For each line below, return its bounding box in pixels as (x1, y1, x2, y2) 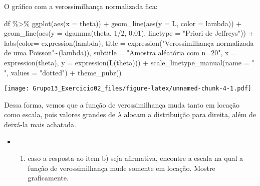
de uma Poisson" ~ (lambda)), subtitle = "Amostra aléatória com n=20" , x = (4, 47, 236, 58)
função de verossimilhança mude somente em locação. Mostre (28, 162, 215, 173)
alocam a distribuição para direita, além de (124, 109, 256, 120)
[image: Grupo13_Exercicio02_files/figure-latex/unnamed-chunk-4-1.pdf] (4, 85, 251, 92)
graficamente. (28, 172, 69, 183)
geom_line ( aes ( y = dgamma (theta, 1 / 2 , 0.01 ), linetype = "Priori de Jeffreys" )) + (4, 28, 254, 38)
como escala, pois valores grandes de (4, 109, 116, 120)
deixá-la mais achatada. (4, 119, 76, 129)
